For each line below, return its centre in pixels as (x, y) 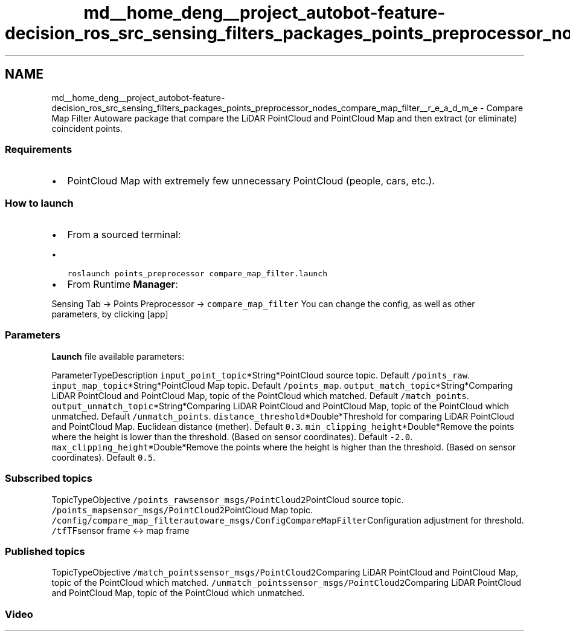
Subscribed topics (49, 479)
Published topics (45, 551)
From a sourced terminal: (124, 235)
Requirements (39, 149)
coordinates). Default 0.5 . (104, 457)
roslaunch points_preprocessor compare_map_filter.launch (197, 274)
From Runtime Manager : (123, 284)
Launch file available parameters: (118, 356)
